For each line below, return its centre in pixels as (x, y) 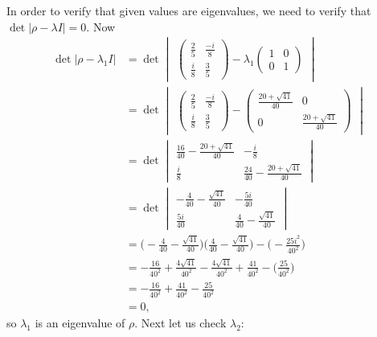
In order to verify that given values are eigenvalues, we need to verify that (189, 10)
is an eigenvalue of (80, 323)
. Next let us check (180, 323)
